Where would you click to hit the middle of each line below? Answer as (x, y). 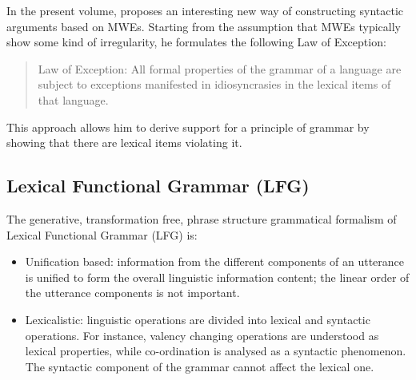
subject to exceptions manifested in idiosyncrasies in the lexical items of (214, 84)
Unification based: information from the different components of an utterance (215, 261)
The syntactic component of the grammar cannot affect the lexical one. (200, 366)
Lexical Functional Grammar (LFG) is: (102, 234)
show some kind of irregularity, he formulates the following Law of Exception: (196, 42)
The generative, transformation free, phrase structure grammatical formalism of (202, 218)
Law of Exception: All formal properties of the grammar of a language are (220, 68)
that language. (73, 99)
